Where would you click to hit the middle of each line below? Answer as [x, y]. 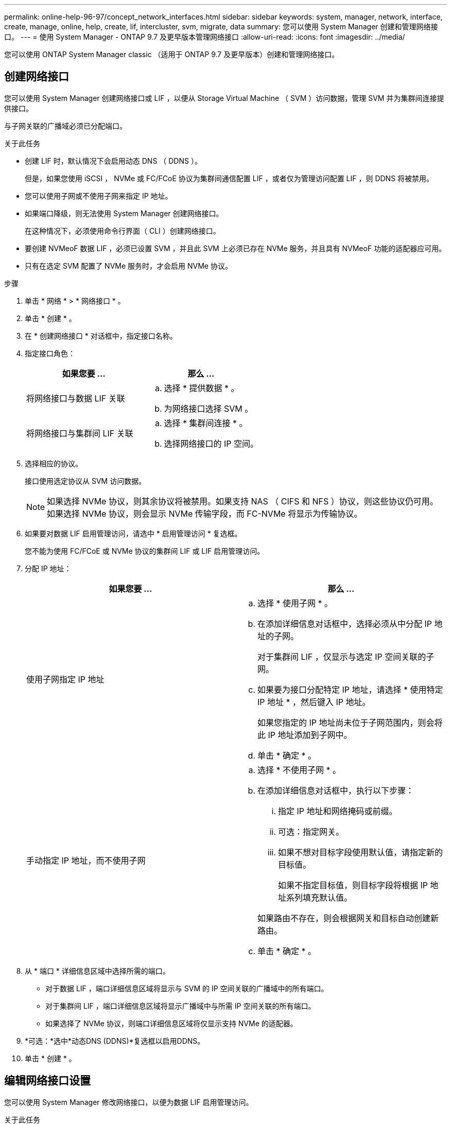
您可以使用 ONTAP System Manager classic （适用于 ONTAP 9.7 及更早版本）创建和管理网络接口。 [172, 54]
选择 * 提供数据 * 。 [202, 388]
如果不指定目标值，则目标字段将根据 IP [353, 885]
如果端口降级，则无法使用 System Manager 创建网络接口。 [124, 213]
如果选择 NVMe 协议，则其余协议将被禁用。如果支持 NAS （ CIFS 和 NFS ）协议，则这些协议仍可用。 [242, 501]
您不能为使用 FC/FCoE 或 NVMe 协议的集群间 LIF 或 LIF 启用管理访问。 [145, 551]
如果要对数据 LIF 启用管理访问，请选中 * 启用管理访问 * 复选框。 [133, 533]
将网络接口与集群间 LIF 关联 [80, 433]
